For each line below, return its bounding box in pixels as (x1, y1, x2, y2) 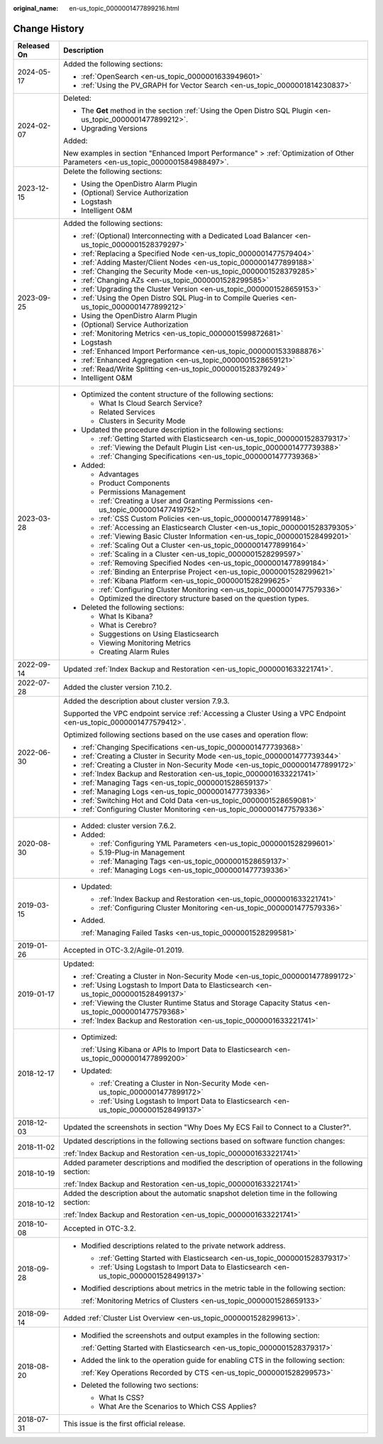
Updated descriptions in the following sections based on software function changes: (63, 1136, 345, 1146)
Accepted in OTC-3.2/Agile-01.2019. (63, 945, 184, 955)
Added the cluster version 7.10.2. (63, 682, 172, 692)
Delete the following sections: (63, 166, 162, 176)
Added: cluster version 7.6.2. (81, 820, 177, 830)
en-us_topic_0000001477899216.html (69, 4, 180, 12)
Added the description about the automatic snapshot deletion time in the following (63, 1188, 338, 1198)
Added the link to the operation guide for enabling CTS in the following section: (81, 1355, 345, 1365)
